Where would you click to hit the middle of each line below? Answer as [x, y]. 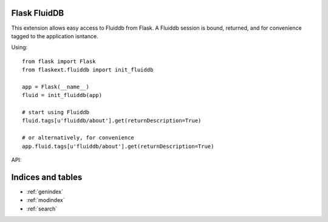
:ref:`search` [42, 209]
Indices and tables [47, 177]
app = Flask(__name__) [56, 87]
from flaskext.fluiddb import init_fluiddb [88, 70]
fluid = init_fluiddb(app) [62, 95]
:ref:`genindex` [45, 192]
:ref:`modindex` [46, 200]
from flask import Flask [59, 61]
